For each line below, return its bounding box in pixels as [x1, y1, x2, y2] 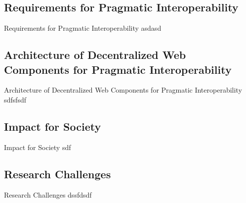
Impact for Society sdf [4, 142, 71, 152]
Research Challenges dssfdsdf [4, 189, 92, 200]
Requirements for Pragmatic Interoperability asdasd [4, 23, 162, 33]
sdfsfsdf [4, 94, 26, 104]
